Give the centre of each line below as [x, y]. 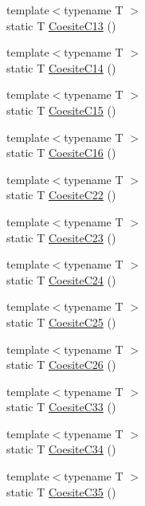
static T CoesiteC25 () [61, 322]
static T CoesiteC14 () [61, 67]
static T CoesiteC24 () [61, 279]
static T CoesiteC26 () [61, 365]
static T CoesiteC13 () [61, 25]
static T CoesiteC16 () [61, 153]
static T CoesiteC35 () [61, 491]
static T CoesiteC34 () [61, 449]
